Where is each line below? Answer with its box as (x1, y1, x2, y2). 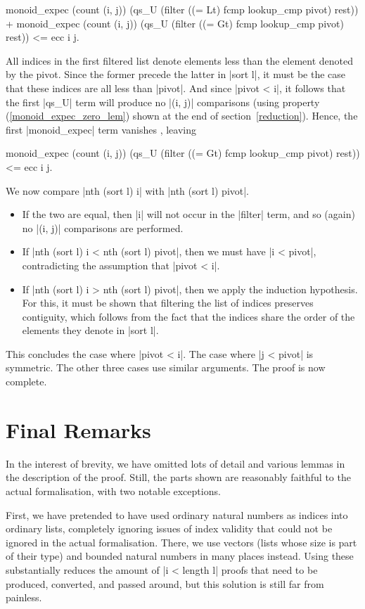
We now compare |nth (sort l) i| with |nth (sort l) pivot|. (6, 183, 250, 198)
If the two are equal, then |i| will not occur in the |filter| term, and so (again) (22, 207, 355, 222)
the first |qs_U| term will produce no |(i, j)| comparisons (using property (6, 94, 320, 109)
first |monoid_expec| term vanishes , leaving (6, 122, 196, 136)
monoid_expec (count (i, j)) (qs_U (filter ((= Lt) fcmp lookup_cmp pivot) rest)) (6, 2, 359, 16)
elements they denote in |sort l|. (22, 323, 159, 338)
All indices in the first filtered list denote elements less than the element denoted (6, 53, 353, 68)
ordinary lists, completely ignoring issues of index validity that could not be (6, 521, 333, 536)
